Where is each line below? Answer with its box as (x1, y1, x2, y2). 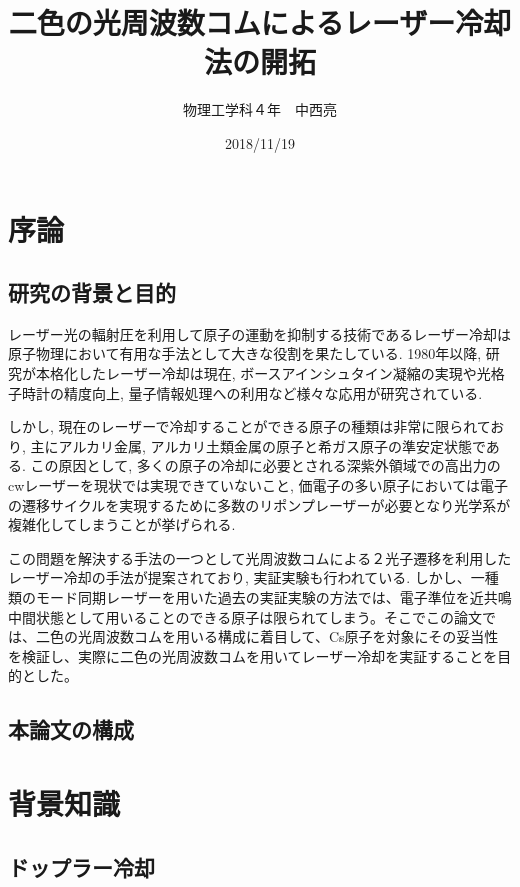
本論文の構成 (8, 714, 134, 745)
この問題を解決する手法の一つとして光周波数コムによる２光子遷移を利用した (8, 547, 512, 568)
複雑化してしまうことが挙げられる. (8, 514, 236, 535)
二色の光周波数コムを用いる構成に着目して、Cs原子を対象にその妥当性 (35, 626, 499, 647)
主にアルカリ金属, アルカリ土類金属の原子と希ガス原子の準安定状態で (30, 435, 486, 456)
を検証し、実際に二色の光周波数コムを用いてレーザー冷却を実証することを (8, 645, 498, 666)
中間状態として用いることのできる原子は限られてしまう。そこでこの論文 (8, 606, 482, 627)
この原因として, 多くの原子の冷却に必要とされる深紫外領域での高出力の (30, 455, 501, 476)
